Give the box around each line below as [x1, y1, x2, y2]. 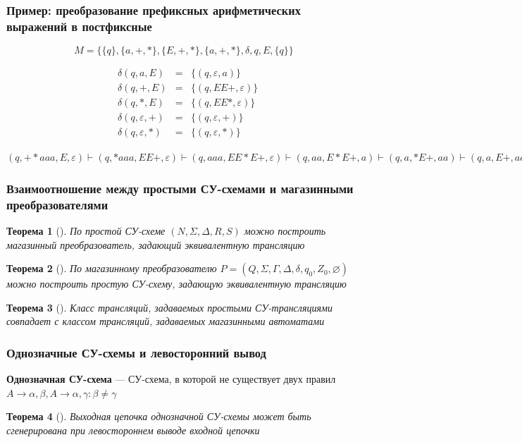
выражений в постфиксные [6, 17, 152, 35]
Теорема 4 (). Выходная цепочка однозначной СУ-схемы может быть [6, 409, 311, 424]
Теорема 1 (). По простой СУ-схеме [6, 223, 166, 238]
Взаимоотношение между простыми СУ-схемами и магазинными [6, 179, 354, 197]
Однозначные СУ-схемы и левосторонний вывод [6, 343, 266, 361]
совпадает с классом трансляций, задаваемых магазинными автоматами [6, 314, 325, 329]
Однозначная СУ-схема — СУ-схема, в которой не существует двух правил [6, 372, 336, 386]
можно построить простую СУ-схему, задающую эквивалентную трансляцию [6, 276, 347, 291]
